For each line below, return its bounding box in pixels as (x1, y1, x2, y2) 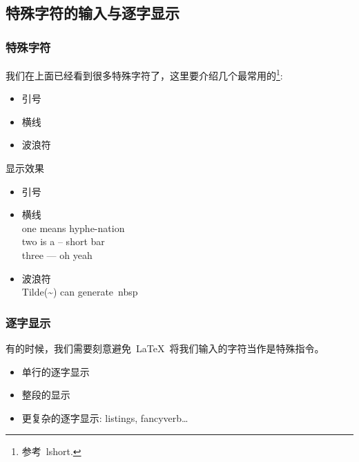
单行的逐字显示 (21, 364, 90, 378)
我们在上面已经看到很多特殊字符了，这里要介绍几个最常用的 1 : (6, 66, 283, 82)
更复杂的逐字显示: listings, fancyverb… (21, 410, 188, 425)
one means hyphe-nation (21, 220, 125, 235)
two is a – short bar (21, 234, 105, 249)
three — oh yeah (21, 248, 93, 262)
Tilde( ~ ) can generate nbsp (21, 285, 138, 299)
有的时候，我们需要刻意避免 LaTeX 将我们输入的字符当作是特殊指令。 (6, 341, 324, 355)
